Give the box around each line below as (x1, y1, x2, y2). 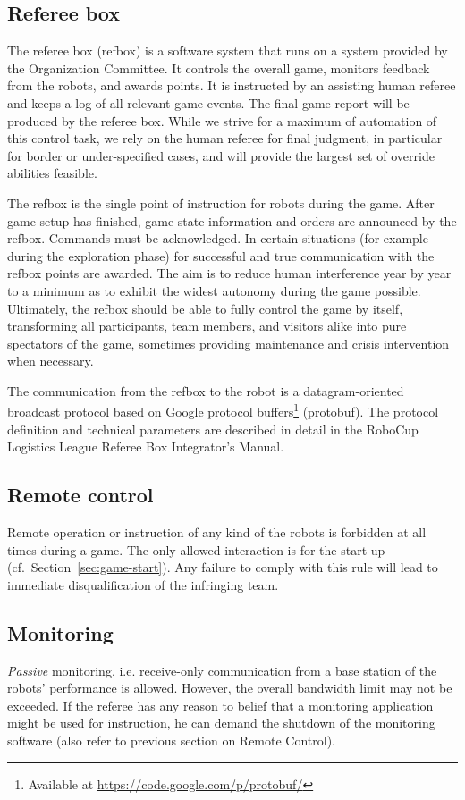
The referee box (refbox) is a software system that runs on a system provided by (7, 41, 448, 60)
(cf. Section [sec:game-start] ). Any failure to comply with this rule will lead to (7, 558, 438, 577)
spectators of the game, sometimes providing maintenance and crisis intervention (7, 333, 450, 352)
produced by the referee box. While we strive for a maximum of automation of (7, 111, 437, 130)
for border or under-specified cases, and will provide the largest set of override (7, 146, 435, 164)
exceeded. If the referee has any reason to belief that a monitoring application (7, 695, 434, 714)
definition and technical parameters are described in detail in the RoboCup (7, 419, 418, 438)
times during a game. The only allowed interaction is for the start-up (7, 540, 385, 559)
